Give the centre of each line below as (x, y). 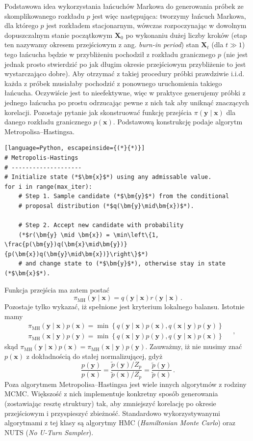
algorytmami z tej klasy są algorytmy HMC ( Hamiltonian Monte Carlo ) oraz (120, 423)
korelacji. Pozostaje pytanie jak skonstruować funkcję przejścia (98, 112)
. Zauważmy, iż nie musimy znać (194, 346)
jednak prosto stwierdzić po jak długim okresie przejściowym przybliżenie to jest (125, 64)
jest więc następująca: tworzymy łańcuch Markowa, (169, 15)
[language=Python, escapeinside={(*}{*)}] (75, 148)
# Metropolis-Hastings (41, 158)
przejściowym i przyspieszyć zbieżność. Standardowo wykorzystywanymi (112, 413)
